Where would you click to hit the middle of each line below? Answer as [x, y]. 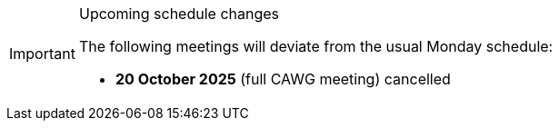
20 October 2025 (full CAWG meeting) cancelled [283, 79]
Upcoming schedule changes [179, 14]
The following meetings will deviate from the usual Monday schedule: [316, 46]
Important [42, 54]
